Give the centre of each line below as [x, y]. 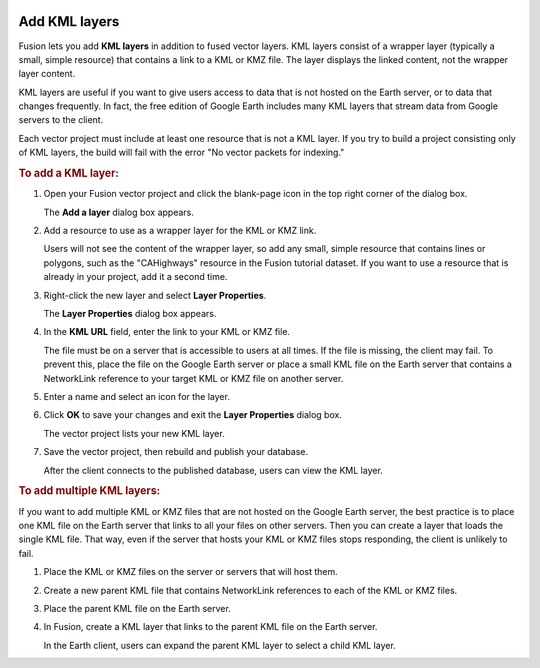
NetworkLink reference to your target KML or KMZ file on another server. [193, 378]
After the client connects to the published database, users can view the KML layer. [213, 470]
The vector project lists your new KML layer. [134, 433]
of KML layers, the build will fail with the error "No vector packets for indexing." [181, 152]
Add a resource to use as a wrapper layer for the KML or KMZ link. [180, 231]
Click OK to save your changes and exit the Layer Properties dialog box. [192, 415]
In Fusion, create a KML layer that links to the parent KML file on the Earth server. [210, 627]
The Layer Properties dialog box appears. [130, 314]
